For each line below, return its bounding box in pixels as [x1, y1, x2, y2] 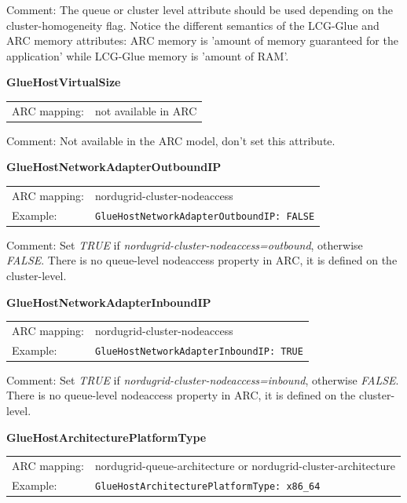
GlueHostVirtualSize [6, 74, 121, 90]
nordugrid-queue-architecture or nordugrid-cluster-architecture [94, 457, 396, 473]
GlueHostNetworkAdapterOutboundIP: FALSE [94, 210, 315, 222]
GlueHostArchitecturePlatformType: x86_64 [94, 480, 321, 492]
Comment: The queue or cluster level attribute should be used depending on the [6, 2, 393, 17]
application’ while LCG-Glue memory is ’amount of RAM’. [6, 47, 289, 64]
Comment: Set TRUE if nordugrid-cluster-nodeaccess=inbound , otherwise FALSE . [6, 371, 399, 388]
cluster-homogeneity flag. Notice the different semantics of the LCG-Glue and [6, 16, 379, 33]
